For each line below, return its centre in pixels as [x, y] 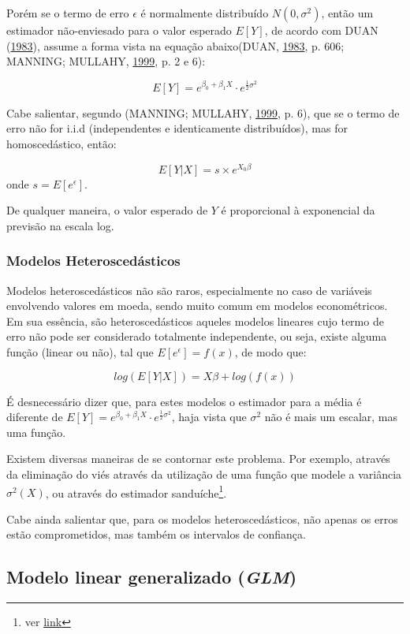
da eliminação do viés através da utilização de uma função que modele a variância [204, 474]
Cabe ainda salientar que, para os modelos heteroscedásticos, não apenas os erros [202, 518]
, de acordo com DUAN [321, 30]
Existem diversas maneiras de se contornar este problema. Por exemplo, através [198, 459]
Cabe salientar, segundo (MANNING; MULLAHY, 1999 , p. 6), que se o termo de [203, 112]
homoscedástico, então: [61, 143]
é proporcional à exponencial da [298, 210]
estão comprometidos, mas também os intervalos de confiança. [156, 534]
